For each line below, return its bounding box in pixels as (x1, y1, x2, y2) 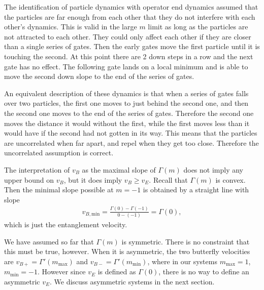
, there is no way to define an (158, 266, 249, 277)
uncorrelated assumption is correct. (4, 147, 114, 158)
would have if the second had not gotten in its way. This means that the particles (4, 128, 257, 138)
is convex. (215, 174, 246, 185)
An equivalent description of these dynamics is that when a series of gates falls (4, 88, 249, 98)
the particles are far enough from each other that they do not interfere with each (4, 11, 255, 22)
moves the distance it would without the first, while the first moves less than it (4, 117, 250, 128)
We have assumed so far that (4, 236, 94, 246)
